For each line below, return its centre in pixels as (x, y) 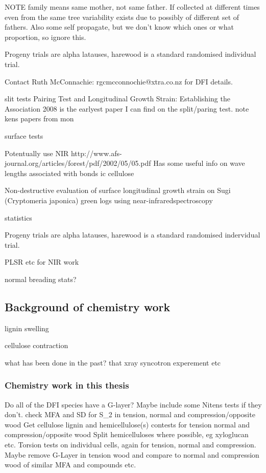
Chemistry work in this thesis (67, 385)
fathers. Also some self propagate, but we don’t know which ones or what (119, 27)
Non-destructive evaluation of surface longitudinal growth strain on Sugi (118, 190)
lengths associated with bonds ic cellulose (69, 173)
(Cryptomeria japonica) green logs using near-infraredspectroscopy (109, 200)
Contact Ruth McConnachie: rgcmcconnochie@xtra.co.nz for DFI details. (119, 81)
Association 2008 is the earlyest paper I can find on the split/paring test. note (127, 108)
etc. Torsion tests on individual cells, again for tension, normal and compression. (130, 445)
